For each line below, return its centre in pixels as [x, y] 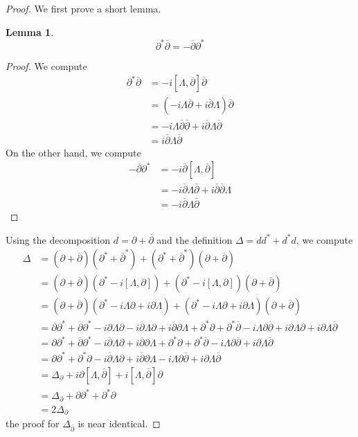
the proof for [33, 423]
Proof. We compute [46, 65]
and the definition [195, 239]
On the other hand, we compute [73, 152]
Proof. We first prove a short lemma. [83, 8]
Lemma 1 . [30, 32]
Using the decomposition [58, 239]
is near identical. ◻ [119, 423]
